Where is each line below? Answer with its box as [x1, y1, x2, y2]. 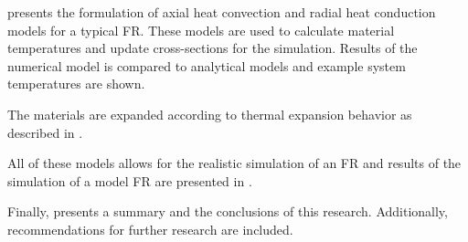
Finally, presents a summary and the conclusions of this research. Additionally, [7, 202, 448, 221]
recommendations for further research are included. [7, 219, 293, 238]
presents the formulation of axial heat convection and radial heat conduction [7, 3, 436, 21]
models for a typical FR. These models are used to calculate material [7, 20, 395, 39]
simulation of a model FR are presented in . [7, 171, 252, 190]
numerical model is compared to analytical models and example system [7, 56, 406, 75]
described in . [7, 122, 83, 142]
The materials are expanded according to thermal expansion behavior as [7, 104, 412, 123]
